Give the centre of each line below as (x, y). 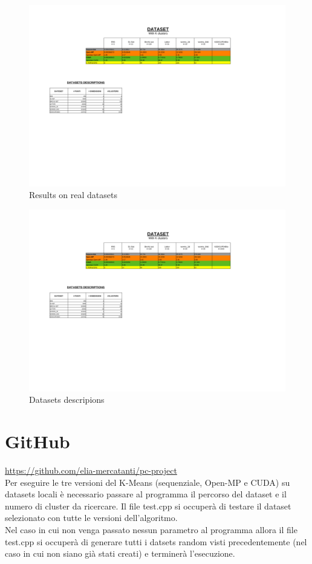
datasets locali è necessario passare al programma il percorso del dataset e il (146, 494)
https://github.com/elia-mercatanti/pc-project (91, 470)
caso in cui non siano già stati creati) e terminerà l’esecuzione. (120, 553)
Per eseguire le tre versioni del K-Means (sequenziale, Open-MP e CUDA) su (148, 482)
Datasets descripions (67, 400)
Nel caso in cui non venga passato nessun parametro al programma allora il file (151, 530)
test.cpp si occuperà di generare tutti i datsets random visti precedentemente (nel (156, 541)
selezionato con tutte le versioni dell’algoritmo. (91, 518)
